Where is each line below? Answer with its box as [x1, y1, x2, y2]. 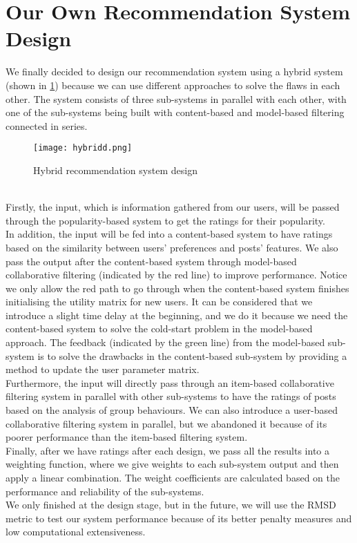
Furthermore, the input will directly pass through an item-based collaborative [6, 375, 334, 390]
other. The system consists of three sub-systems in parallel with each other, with [6, 91, 347, 106]
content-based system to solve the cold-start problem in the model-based [6, 321, 313, 336]
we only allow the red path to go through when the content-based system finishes [6, 280, 349, 295]
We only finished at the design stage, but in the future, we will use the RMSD [6, 497, 336, 512]
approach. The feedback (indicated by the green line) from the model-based [6, 335, 325, 350]
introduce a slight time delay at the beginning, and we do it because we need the [6, 307, 348, 322]
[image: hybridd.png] [33, 143, 133, 153]
